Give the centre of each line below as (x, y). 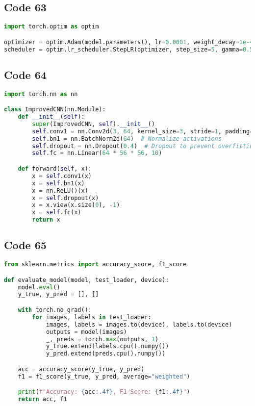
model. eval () (39, 287)
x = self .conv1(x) (62, 176)
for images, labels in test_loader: (92, 317)
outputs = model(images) (86, 332)
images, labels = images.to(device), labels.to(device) (139, 324)
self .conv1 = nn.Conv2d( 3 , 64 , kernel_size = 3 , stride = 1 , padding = (143, 131)
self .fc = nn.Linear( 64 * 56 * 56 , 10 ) (97, 153)
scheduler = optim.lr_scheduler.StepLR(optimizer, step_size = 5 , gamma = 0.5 (129, 49)
